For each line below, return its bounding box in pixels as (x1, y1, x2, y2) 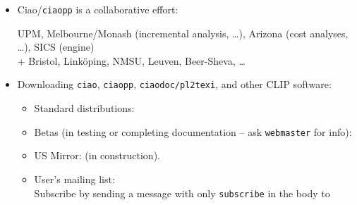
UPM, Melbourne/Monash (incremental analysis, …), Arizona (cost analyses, (17, 25, 349, 40)
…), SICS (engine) (17, 39, 95, 54)
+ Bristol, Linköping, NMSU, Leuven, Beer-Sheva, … (17, 53, 246, 68)
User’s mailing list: (34, 171, 115, 186)
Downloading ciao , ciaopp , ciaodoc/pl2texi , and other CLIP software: (17, 77, 332, 92)
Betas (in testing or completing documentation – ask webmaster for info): (34, 124, 352, 139)
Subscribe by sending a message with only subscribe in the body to (34, 185, 330, 200)
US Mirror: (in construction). (34, 148, 160, 163)
